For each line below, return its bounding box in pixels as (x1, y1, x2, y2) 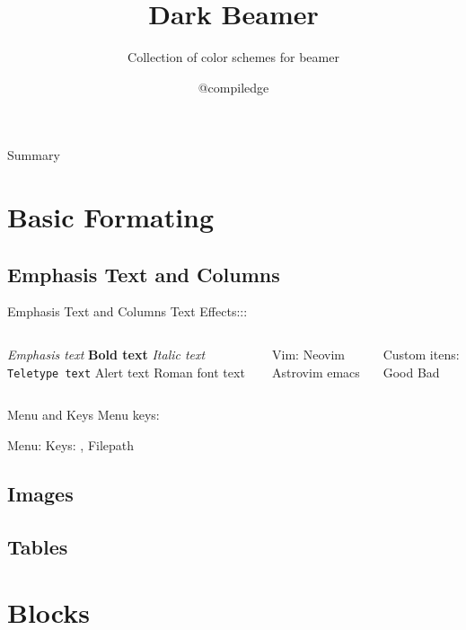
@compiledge (198, 77, 269, 96)
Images (7, 479, 74, 507)
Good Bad (382, 362, 440, 381)
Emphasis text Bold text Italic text (7, 345, 206, 364)
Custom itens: (382, 345, 460, 364)
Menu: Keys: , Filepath (7, 435, 135, 454)
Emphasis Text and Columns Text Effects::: (7, 302, 248, 321)
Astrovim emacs (272, 362, 360, 381)
